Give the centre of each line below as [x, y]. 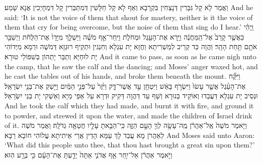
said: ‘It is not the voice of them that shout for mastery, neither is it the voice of [129, 17]
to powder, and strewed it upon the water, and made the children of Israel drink [128, 115]
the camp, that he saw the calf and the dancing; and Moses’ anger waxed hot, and [131, 66]
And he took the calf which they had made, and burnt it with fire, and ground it [129, 105]
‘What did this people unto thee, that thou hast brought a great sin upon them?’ [130, 145]
